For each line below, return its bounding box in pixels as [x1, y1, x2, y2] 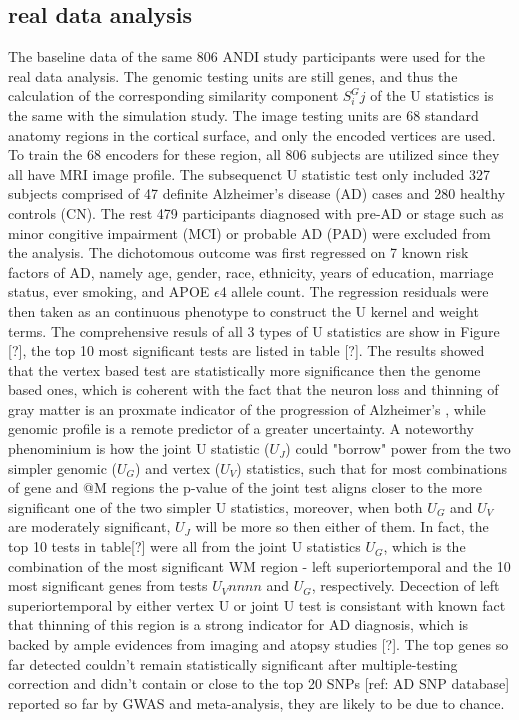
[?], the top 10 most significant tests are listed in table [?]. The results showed [8, 340, 485, 361]
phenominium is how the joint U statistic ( [8, 438, 270, 459]
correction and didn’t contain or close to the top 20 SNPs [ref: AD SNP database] [8, 673, 510, 694]
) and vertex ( [135, 457, 221, 478]
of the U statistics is [370, 85, 494, 106]
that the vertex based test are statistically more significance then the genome [8, 359, 481, 380]
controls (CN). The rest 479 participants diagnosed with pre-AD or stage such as [8, 202, 504, 223]
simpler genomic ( [8, 457, 117, 478]
